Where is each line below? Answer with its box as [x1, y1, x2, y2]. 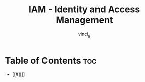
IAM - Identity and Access [28, 4, 140, 15]
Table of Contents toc [5, 55, 97, 66]
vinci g [78, 31, 91, 38]
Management [56, 14, 113, 26]
